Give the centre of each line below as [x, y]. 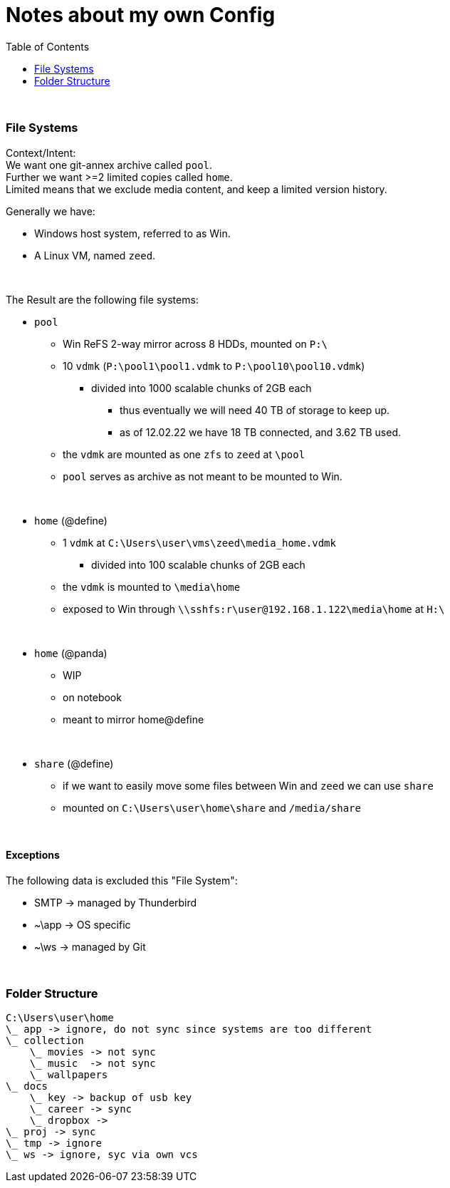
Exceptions [33, 855]
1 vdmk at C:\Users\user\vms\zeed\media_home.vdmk [199, 542]
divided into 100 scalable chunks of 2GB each [198, 564]
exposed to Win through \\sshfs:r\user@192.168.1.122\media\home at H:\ [254, 609]
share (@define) [74, 763]
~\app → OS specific [83, 924]
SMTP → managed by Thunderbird [116, 902]
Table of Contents [48, 46]
